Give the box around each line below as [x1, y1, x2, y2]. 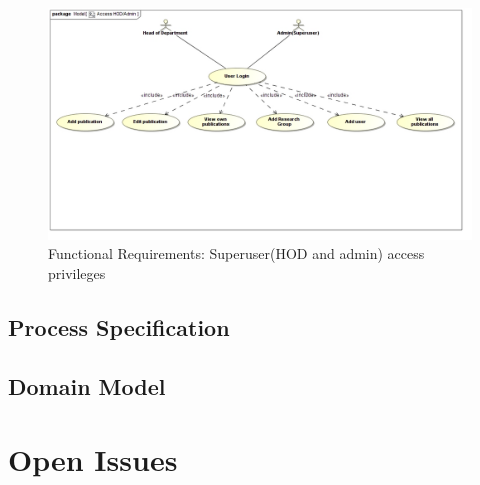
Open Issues [8, 439, 178, 480]
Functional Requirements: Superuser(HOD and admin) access [48, 243, 425, 264]
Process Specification [8, 312, 230, 343]
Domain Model [8, 370, 166, 401]
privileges [48, 263, 106, 284]
